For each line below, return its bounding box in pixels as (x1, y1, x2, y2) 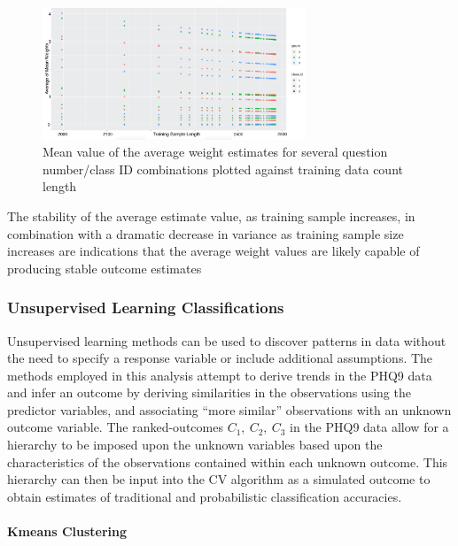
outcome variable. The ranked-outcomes (7, 418, 223, 436)
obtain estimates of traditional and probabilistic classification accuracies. (7, 487, 402, 505)
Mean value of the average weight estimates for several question (43, 142, 388, 161)
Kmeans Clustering (7, 522, 128, 541)
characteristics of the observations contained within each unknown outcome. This (7, 452, 448, 471)
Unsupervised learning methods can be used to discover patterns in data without (7, 331, 446, 350)
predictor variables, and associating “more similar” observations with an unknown (7, 400, 452, 419)
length (43, 177, 77, 196)
